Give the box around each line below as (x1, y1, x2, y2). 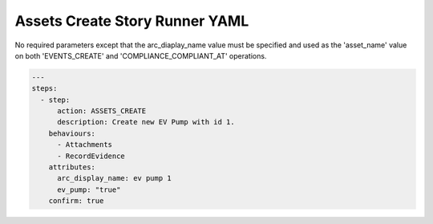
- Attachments (57, 141, 112, 149)
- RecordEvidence (57, 151, 126, 161)
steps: (31, 84, 58, 93)
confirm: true (48, 197, 104, 206)
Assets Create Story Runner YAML (14, 12, 249, 30)
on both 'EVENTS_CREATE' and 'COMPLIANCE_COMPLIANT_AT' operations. (14, 51, 267, 60)
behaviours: (48, 128, 96, 138)
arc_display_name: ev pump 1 (57, 173, 172, 183)
